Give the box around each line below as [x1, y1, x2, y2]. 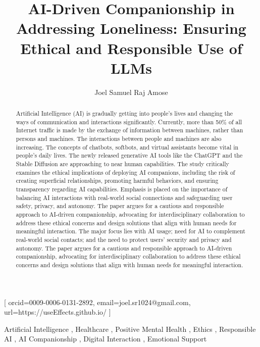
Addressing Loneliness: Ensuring [16, 18, 246, 38]
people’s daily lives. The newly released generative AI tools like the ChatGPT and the [16, 151, 243, 160]
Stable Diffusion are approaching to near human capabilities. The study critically [16, 160, 229, 168]
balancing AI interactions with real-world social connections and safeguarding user [16, 193, 233, 202]
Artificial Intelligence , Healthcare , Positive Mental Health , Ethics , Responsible [4, 323, 256, 334]
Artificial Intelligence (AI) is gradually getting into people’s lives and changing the [16, 109, 233, 118]
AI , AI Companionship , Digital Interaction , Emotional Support [4, 333, 207, 344]
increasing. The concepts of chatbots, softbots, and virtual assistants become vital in [16, 142, 239, 151]
